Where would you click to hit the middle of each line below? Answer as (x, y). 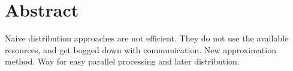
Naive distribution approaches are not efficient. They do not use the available (147, 38)
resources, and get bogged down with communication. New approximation (141, 49)
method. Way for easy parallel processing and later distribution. (122, 61)
